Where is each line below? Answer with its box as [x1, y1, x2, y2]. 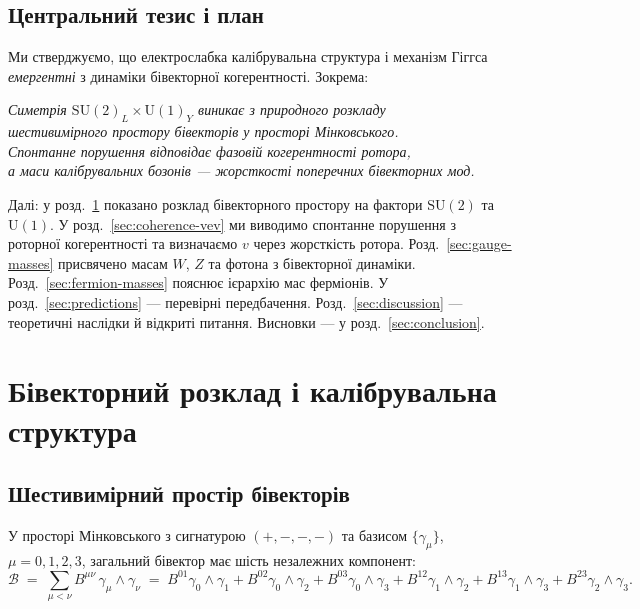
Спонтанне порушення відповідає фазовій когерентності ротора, [8, 140, 411, 161]
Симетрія [8, 99, 67, 120]
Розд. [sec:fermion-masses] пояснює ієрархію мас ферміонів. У [8, 272, 389, 293]
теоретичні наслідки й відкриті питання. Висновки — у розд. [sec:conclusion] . [8, 311, 485, 332]
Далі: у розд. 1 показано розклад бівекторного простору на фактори [8, 193, 423, 214]
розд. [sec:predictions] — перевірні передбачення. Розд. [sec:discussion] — [8, 291, 463, 312]
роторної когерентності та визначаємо [8, 233, 238, 254]
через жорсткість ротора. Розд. [253, 233, 440, 254]
